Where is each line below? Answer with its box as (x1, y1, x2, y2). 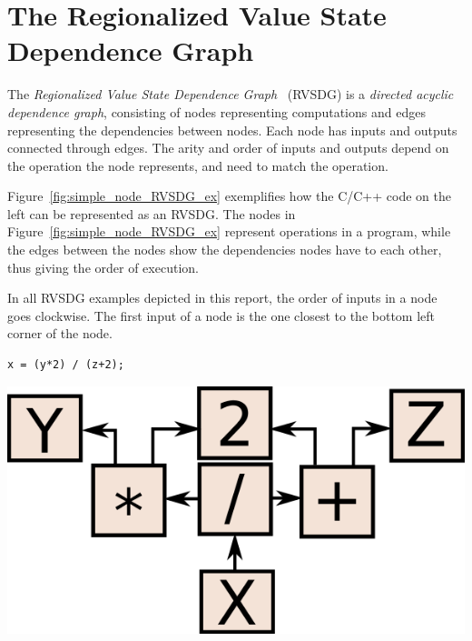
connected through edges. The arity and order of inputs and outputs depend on (7, 138, 449, 157)
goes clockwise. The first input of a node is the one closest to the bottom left (7, 305, 436, 325)
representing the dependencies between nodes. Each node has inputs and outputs (7, 120, 457, 139)
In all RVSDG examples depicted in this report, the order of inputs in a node (7, 288, 438, 307)
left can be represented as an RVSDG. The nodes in (7, 204, 296, 223)
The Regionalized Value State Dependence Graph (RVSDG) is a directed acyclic (7, 85, 454, 104)
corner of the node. (7, 324, 113, 343)
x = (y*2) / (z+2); (7, 358, 124, 372)
